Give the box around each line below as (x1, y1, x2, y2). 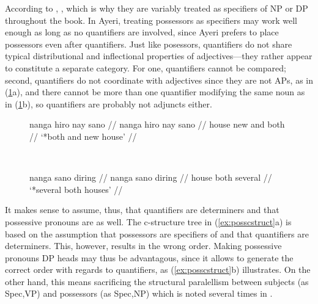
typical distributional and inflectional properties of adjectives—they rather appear (5, 49, 312, 62)
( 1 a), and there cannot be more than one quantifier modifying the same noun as (5, 85, 305, 98)
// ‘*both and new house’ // (29, 129, 137, 142)
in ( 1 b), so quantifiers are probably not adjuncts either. (5, 97, 212, 110)
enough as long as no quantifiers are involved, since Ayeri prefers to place (5, 26, 279, 38)
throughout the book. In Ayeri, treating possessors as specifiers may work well (5, 13, 298, 26)
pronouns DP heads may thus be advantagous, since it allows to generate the (5, 251, 294, 264)
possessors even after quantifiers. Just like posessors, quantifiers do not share (5, 37, 292, 50)
